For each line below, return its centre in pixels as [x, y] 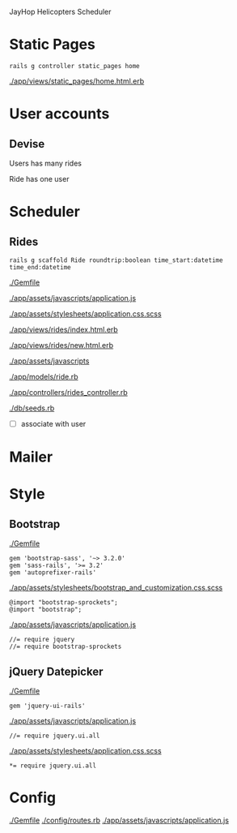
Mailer [31, 457]
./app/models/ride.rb [44, 376]
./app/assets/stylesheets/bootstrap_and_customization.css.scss [116, 588]
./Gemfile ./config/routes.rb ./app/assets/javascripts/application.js [119, 820]
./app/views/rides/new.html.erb [61, 345]
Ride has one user [39, 178]
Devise [27, 144]
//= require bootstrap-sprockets [66, 647]
